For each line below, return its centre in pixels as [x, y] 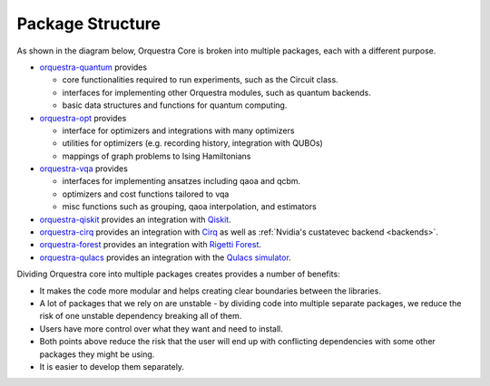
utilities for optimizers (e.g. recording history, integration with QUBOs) [193, 143]
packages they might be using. [97, 354]
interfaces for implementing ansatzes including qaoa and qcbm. [181, 181]
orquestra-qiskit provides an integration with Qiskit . [135, 219]
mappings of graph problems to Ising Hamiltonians [157, 156]
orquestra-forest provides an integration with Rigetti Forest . [151, 245]
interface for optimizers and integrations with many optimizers [178, 130]
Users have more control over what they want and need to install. [161, 328]
